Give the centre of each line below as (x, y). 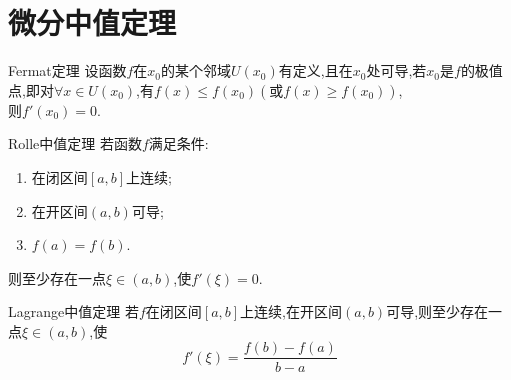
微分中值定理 (92, 22)
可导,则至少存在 (437, 311)
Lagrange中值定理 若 (73, 311)
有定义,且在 (315, 70)
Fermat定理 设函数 (67, 70)
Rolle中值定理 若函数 (75, 143)
